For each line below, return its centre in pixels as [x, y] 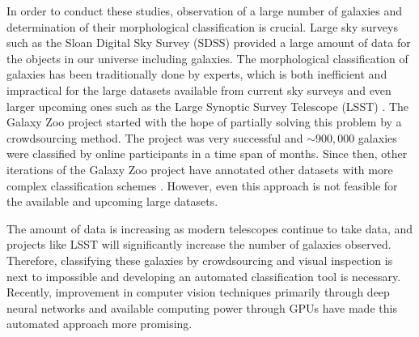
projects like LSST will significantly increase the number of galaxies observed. [199, 244]
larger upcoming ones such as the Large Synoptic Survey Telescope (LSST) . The [208, 106]
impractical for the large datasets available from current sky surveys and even [199, 90]
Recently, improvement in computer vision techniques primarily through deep [198, 292]
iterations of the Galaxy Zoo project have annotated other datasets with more [200, 169]
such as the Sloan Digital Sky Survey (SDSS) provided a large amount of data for [209, 43]
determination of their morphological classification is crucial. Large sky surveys [202, 26]
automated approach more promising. [99, 324]
